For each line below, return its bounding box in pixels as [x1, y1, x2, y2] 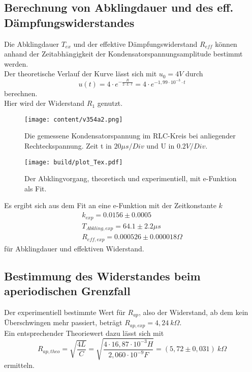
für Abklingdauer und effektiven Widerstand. [4, 243, 144, 253]
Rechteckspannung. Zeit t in [24, 140, 112, 151]
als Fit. [24, 183, 47, 193]
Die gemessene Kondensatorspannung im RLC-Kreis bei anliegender [24, 130, 236, 141]
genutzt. [97, 98, 123, 108]
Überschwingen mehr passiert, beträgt [4, 317, 122, 328]
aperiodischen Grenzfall [4, 282, 131, 298]
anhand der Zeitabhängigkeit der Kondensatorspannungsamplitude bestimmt [4, 48, 243, 59]
